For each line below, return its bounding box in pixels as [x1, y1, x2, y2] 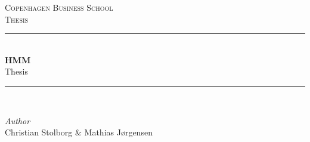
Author [5, 114, 30, 126]
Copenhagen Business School [5, 1, 113, 13]
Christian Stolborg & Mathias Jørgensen [5, 126, 153, 138]
